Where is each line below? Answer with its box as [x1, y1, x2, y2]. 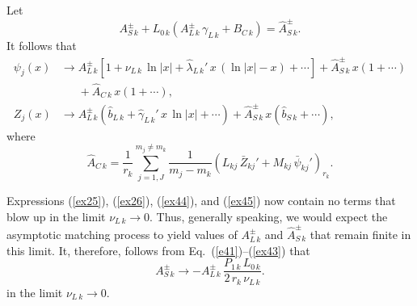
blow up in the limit [6, 207, 106, 224]
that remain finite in [310, 225, 411, 242]
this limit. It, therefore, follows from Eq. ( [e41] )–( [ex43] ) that [6, 241, 310, 258]
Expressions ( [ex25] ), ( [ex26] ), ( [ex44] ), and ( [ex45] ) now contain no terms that [6, 192, 396, 209]
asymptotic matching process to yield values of [6, 225, 238, 242]
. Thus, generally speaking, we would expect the [150, 207, 388, 224]
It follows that [6, 37, 77, 54]
